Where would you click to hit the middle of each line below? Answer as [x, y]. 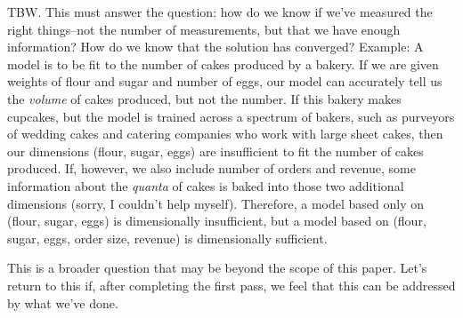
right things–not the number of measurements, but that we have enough [204, 29]
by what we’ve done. [63, 302]
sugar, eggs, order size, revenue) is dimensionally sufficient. [167, 238]
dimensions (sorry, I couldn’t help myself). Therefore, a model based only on [216, 203]
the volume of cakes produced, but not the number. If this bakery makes [204, 98]
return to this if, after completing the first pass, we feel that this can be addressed [231, 285]
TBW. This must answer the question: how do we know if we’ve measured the [220, 12]
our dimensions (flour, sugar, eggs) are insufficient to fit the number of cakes [215, 151]
